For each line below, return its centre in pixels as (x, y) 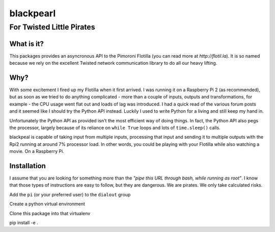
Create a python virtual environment (47, 204)
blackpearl (33, 13)
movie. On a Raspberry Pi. (37, 151)
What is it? (27, 44)
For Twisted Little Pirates (52, 27)
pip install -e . (24, 223)
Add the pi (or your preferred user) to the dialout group (70, 194)
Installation (28, 166)
